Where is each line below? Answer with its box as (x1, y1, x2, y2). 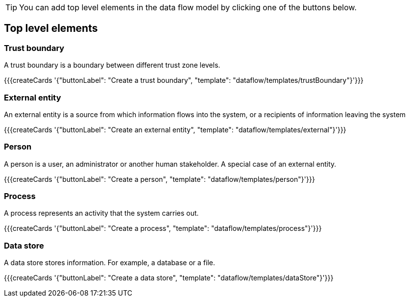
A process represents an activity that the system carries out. (4, 209, 199, 218)
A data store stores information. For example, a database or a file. (4, 258, 216, 267)
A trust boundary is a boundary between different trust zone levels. (4, 61, 220, 70)
